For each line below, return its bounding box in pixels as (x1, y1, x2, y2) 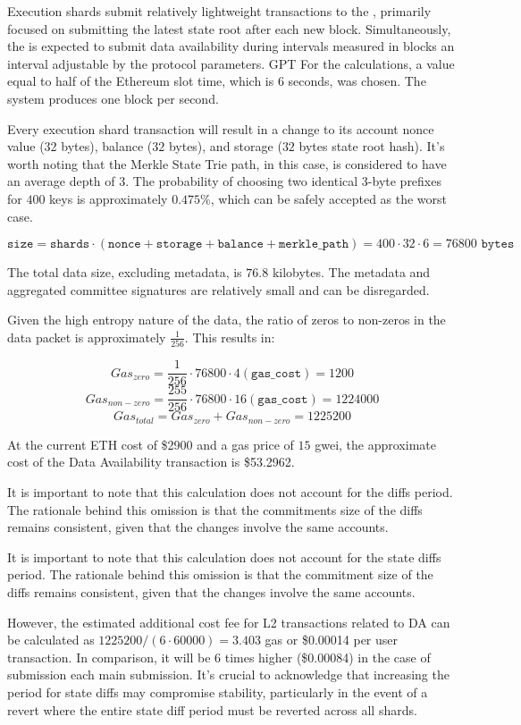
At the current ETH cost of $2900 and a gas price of (7, 434, 294, 453)
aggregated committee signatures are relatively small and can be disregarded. (7, 280, 430, 299)
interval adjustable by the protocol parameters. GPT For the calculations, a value (7, 54, 455, 72)
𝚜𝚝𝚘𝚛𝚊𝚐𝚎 (155, 238, 203, 251)
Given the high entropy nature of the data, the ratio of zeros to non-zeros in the (7, 310, 446, 329)
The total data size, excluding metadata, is (7, 263, 242, 282)
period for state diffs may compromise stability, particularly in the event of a (7, 682, 428, 701)
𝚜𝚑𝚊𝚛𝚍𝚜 (50, 238, 90, 251)
